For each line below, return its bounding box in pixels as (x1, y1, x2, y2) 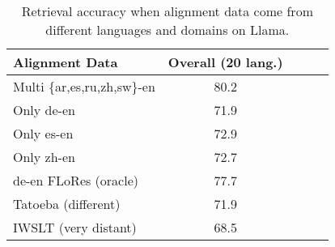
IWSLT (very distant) (13, 218, 137, 236)
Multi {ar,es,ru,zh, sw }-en (13, 77, 155, 96)
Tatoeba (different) (13, 194, 121, 213)
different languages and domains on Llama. (45, 20, 290, 39)
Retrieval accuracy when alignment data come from (21, 2, 313, 20)
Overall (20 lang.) (167, 53, 283, 71)
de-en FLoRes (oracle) (13, 171, 138, 190)
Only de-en (13, 100, 75, 119)
